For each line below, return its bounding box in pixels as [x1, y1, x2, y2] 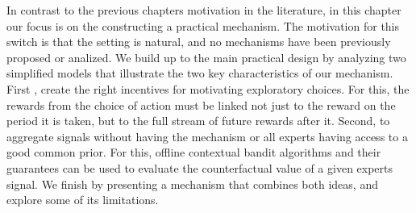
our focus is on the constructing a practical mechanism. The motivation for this [6, 17, 400, 34]
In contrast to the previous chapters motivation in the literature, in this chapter [6, 2, 401, 18]
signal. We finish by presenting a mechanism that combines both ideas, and [6, 175, 378, 192]
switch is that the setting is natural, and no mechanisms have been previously [6, 33, 391, 50]
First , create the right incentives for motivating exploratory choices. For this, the [6, 80, 410, 97]
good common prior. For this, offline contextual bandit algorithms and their [6, 144, 381, 161]
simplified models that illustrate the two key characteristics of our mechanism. [6, 65, 393, 81]
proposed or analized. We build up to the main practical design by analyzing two [6, 48, 406, 65]
